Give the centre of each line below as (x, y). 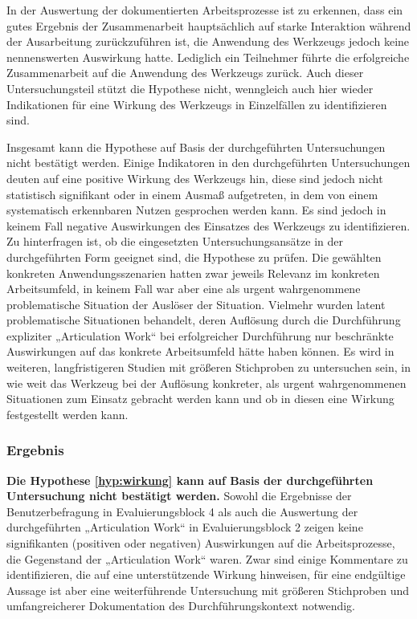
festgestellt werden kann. (67, 414)
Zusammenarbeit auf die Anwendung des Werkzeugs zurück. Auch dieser (185, 73)
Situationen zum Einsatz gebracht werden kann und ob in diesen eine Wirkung (200, 399)
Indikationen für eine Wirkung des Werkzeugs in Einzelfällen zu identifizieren (197, 104)
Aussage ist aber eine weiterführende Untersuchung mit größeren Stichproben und (208, 590)
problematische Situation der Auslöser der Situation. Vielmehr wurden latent (196, 304)
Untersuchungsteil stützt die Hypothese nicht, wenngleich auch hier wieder (190, 88)
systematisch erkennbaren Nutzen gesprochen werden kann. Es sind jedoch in (196, 210)
